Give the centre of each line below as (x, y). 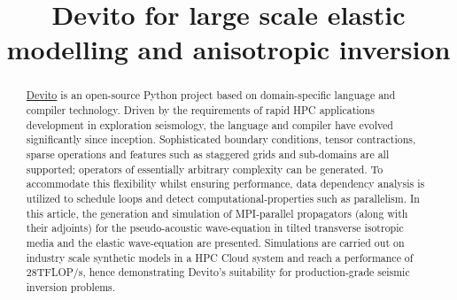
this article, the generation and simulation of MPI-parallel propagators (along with (217, 213)
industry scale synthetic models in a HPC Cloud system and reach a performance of (220, 257)
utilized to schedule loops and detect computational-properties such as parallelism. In (223, 198)
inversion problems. (71, 286)
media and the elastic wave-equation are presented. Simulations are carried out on (215, 242)
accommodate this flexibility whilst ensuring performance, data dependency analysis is (225, 184)
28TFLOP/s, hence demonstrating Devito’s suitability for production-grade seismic (218, 272)
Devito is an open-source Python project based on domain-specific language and (211, 95)
